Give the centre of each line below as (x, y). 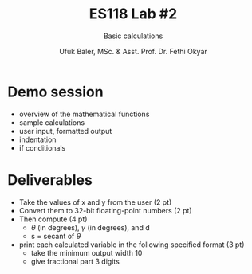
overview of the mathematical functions (84, 114)
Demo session (56, 92)
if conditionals (42, 147)
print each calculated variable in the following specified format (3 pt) (132, 245)
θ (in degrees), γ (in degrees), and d (90, 227)
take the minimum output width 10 (87, 252)
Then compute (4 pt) (53, 219)
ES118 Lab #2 (133, 14)
